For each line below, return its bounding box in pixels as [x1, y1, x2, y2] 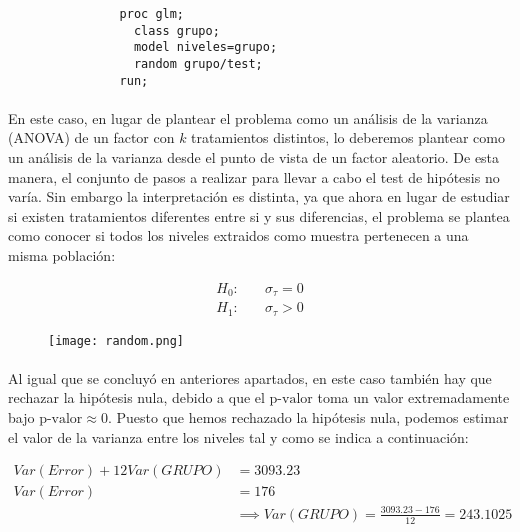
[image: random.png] [48, 333, 185, 348]
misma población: [8, 245, 116, 266]
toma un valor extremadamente [317, 387, 510, 408]
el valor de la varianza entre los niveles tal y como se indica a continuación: [8, 426, 469, 447]
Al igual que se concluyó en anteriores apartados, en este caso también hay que [8, 367, 492, 388]
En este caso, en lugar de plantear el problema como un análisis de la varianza [8, 107, 488, 128]
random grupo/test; [133, 56, 263, 71]
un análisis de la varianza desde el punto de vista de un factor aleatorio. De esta [8, 147, 500, 168]
